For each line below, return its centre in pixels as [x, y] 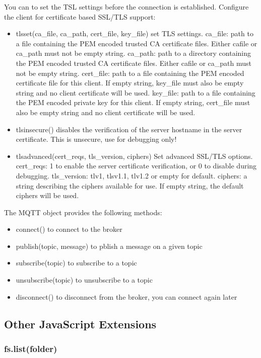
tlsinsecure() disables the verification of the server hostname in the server [129, 129]
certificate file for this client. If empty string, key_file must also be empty [130, 83]
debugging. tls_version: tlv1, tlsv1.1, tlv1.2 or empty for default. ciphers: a [132, 175]
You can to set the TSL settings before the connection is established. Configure [126, 7]
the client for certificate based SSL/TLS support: [80, 16]
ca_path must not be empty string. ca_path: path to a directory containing [133, 53]
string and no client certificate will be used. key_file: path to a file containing [136, 92]
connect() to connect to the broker [69, 229]
